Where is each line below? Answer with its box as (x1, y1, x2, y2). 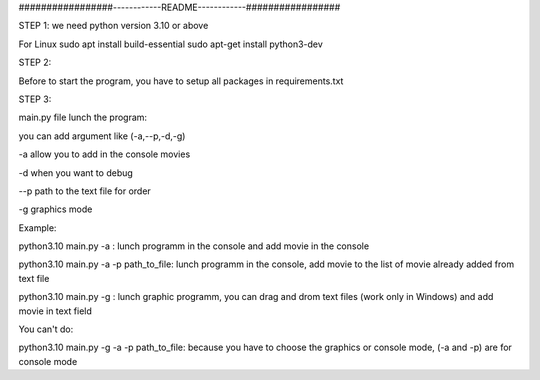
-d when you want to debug (18, 166, 134, 179)
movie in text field (18, 305, 92, 317)
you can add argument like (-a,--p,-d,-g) (18, 130, 186, 142)
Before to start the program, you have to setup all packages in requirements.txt (18, 75, 344, 87)
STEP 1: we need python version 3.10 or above (18, 20, 209, 32)
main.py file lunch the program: (18, 111, 148, 124)
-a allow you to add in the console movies (18, 148, 191, 160)
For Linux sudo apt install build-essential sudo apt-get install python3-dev (18, 38, 324, 50)
